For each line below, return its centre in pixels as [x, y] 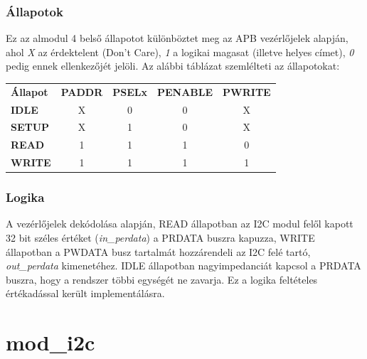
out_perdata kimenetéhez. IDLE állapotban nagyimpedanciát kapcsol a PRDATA [183, 266]
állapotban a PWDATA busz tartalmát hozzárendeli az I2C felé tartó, [158, 251]
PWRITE [247, 91]
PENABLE [185, 91]
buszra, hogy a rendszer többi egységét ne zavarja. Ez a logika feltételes [162, 279]
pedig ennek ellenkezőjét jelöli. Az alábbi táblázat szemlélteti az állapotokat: [173, 66]
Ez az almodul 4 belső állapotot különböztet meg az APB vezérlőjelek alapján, [177, 38]
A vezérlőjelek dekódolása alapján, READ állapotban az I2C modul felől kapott [180, 224]
